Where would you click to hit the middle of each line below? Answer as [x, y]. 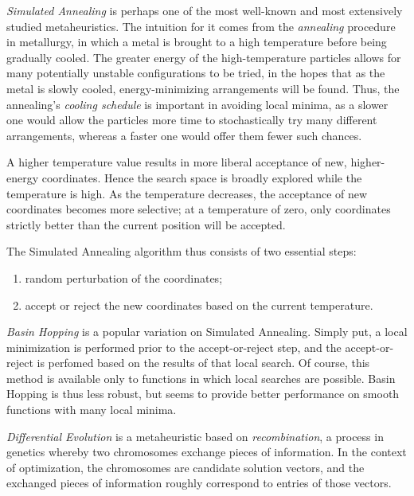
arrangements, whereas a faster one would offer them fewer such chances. [184, 135]
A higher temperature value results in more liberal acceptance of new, [177, 162]
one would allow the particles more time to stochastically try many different [192, 120]
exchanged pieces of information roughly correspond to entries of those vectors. [199, 483]
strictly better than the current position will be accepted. [146, 224]
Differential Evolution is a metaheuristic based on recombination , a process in [195, 436]
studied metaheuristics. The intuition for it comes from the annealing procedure [201, 26]
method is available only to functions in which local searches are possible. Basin [201, 378]
